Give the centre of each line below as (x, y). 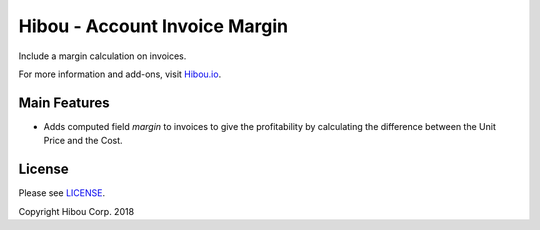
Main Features (64, 102)
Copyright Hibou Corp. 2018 (76, 211)
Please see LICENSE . (61, 193)
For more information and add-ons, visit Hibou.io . (120, 74)
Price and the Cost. (83, 141)
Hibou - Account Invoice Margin (153, 26)
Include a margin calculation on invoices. (102, 56)
